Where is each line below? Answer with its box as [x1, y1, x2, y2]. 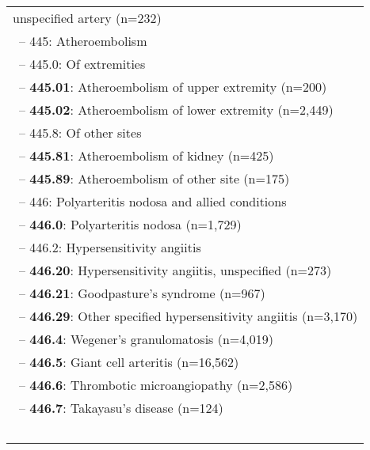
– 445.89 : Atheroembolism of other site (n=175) [19, 169, 290, 187]
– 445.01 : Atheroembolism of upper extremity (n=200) [19, 78, 327, 96]
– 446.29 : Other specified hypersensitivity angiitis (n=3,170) [19, 307, 358, 325]
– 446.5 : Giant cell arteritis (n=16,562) [19, 353, 239, 371]
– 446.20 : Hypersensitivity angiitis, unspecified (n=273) [19, 261, 332, 279]
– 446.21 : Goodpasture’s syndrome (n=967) [19, 284, 265, 302]
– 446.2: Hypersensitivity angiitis [19, 238, 201, 256]
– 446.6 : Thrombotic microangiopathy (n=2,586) [19, 376, 293, 394]
